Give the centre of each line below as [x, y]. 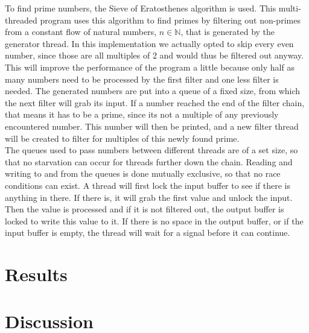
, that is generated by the [228, 32]
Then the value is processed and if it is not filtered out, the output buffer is [145, 209]
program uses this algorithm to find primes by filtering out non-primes [170, 20]
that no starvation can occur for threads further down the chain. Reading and [149, 161]
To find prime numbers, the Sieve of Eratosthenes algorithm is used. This [141, 8]
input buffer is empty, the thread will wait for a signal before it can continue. [148, 233]
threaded [21, 20]
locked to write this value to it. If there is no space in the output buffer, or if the [154, 220]
